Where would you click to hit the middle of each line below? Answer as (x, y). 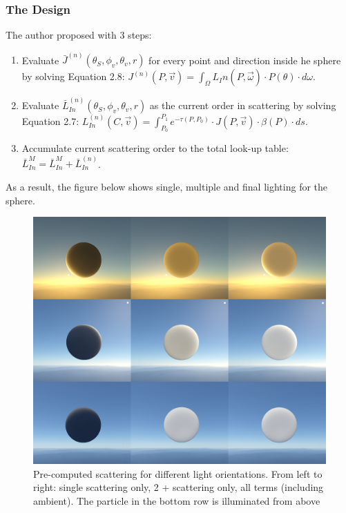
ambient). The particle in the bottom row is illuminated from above (177, 500)
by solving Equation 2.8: (73, 76)
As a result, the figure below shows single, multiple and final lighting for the (167, 186)
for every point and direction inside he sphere (245, 60)
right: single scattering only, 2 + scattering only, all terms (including (179, 487)
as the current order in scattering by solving (243, 105)
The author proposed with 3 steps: (79, 35)
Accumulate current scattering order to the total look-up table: (155, 148)
